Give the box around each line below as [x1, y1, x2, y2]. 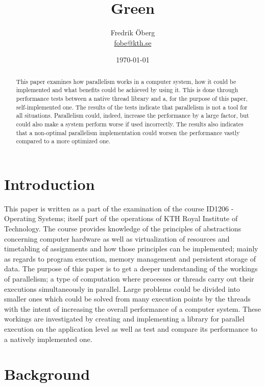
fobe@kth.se [114, 37, 152, 48]
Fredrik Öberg [110, 27, 155, 38]
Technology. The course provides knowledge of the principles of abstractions [4, 223, 242, 234]
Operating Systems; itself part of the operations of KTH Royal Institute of [4, 213, 238, 224]
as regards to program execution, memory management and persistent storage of [4, 253, 256, 264]
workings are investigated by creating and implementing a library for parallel [4, 313, 245, 324]
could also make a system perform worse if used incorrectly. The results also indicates [16, 119, 244, 128]
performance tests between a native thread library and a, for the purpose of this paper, [16, 94, 248, 103]
